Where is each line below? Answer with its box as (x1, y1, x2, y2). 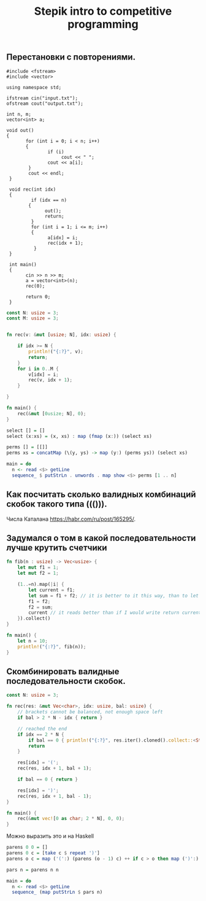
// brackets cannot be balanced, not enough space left (17, 709, 164, 715)
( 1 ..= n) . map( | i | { (17, 581, 64, 588)
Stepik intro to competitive (34, 4, 172, 18)
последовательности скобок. (6, 676, 126, 686)
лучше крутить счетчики (6, 543, 107, 553)
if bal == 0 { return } (17, 776, 78, 783)
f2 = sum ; (28, 604, 53, 610)
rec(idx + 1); (47, 240, 84, 246)
